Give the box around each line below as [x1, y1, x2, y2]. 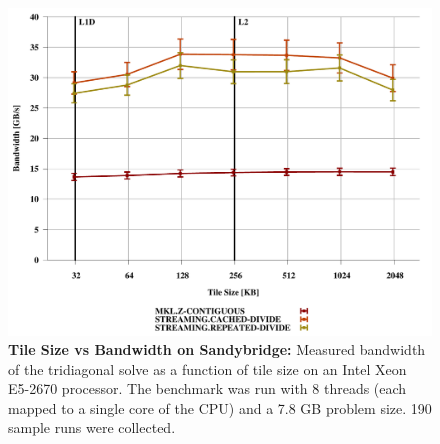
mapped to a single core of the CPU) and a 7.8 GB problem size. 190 [8, 397, 432, 418]
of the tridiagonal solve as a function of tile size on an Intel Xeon [8, 358, 407, 379]
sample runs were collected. [8, 417, 176, 438]
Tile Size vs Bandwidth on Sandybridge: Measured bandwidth [8, 339, 426, 360]
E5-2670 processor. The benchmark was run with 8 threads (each [8, 378, 407, 399]
